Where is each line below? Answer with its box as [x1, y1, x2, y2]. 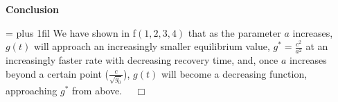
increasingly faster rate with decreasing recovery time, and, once [6, 53, 278, 67]
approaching [6, 83, 57, 97]
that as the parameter [188, 25, 281, 40]
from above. [72, 83, 123, 97]
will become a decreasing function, [161, 66, 308, 80]
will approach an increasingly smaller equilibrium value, [33, 39, 270, 53]
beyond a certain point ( [6, 66, 109, 80]
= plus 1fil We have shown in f [6, 25, 136, 40]
